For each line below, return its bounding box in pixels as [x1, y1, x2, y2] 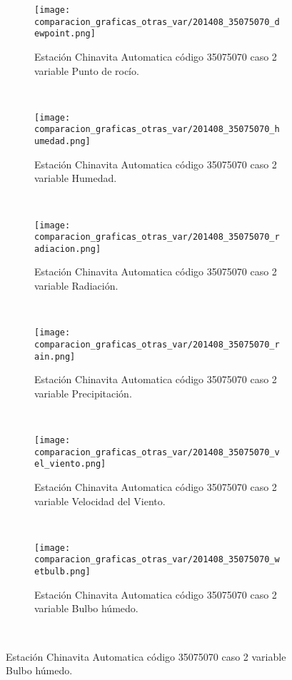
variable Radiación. [34, 278, 119, 293]
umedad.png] [34, 136, 91, 147]
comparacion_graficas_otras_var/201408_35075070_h [34, 124, 280, 135]
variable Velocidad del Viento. [34, 493, 166, 508]
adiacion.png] [34, 243, 101, 254]
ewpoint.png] [34, 29, 96, 39]
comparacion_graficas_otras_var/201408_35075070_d [34, 16, 280, 27]
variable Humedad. [34, 171, 117, 186]
